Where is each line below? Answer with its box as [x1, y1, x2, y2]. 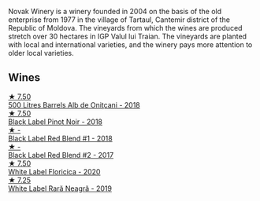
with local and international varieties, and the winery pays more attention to [8, 40, 253, 49]
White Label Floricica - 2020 [8, 166, 101, 176]
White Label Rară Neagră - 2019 [8, 184, 113, 193]
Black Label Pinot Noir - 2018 [8, 117, 103, 126]
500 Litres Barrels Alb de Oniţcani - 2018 [8, 100, 140, 109]
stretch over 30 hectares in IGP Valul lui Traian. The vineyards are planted [8, 31, 247, 41]
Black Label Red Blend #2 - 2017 [8, 150, 114, 159]
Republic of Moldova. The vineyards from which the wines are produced [8, 24, 243, 32]
